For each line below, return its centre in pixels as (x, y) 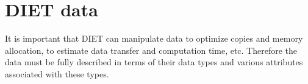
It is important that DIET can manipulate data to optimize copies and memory (154, 38)
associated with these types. (57, 73)
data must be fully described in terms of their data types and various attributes (154, 62)
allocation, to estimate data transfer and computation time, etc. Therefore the (151, 50)
